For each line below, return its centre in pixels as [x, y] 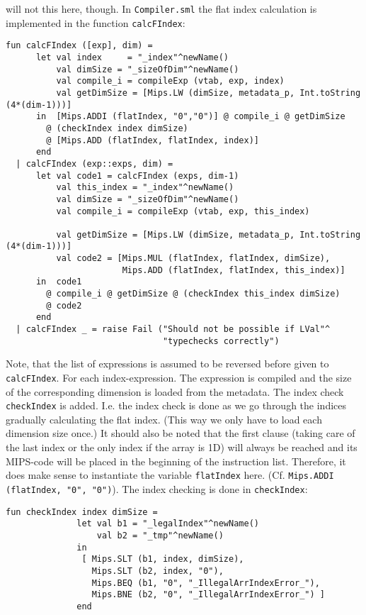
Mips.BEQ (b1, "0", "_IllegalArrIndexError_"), [206, 583]
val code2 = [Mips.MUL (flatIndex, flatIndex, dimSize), [193, 259]
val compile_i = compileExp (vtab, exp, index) [170, 81]
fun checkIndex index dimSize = [82, 512]
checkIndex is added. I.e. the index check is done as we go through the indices [176, 405]
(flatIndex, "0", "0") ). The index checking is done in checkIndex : [157, 488]
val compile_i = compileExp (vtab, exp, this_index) [183, 211]
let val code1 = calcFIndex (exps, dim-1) [137, 176]
